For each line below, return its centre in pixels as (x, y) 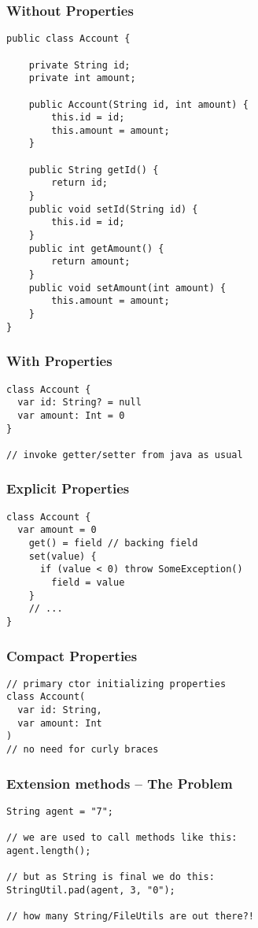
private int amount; (82, 78)
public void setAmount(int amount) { (127, 288)
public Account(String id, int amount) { (138, 104)
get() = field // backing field (113, 543)
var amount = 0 (57, 530)
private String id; (79, 65)
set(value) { (63, 556)
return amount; (91, 262)
